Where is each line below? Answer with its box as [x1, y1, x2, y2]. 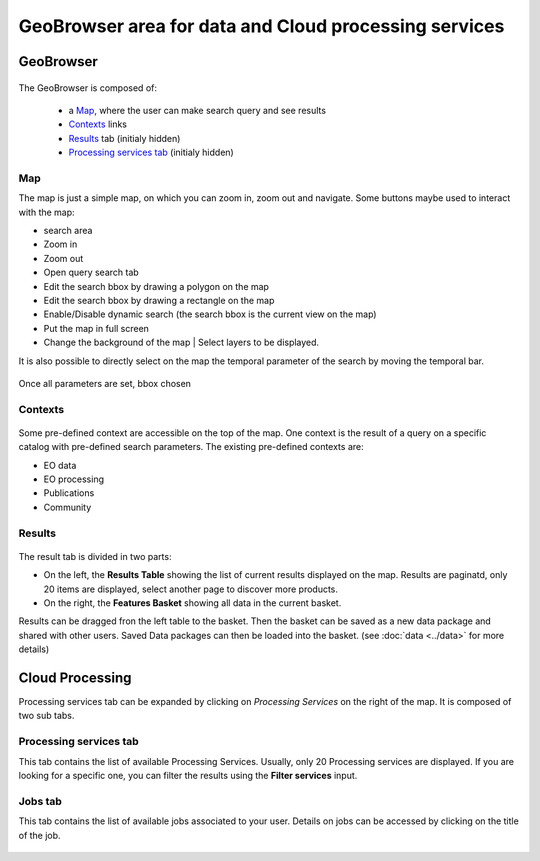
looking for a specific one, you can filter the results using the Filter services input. [18, 769, 358, 781]
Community [43, 501, 92, 513]
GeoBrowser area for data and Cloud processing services [18, 15, 505, 37]
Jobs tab [18, 794, 62, 808]
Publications [43, 487, 95, 499]
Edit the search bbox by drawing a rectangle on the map [43, 295, 275, 306]
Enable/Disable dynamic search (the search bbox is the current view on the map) [43, 308, 377, 320]
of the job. [18, 829, 61, 841]
